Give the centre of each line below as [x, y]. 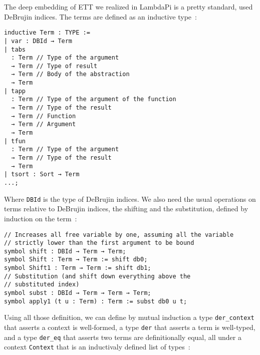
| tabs [15, 49]
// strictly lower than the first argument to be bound [99, 243]
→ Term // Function [44, 116]
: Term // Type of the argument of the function [94, 99]
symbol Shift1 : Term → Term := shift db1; [78, 268]
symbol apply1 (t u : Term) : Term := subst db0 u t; [96, 301]
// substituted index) [42, 285]
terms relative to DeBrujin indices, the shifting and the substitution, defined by [126, 209]
